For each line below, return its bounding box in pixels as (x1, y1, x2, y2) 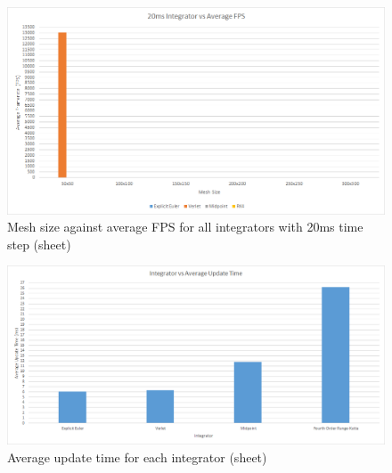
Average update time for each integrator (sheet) (7, 447, 267, 466)
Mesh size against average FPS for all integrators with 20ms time (7, 217, 363, 236)
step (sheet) (7, 234, 71, 253)
